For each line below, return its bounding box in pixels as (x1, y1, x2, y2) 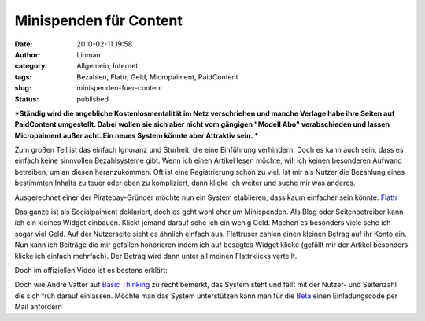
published (76, 94, 109, 104)
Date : (14, 39, 33, 49)
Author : (14, 50, 41, 59)
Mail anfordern (14, 302, 63, 312)
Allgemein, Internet (76, 61, 139, 71)
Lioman (76, 50, 102, 59)
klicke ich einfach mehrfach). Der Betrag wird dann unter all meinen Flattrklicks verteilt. (14, 251, 297, 260)
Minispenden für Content (14, 12, 183, 29)
